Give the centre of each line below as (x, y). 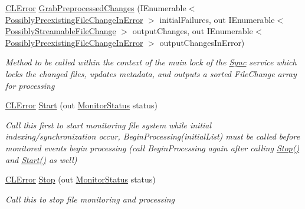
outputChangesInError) (202, 42)
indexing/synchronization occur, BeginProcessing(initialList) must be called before (153, 136)
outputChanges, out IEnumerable (193, 31)
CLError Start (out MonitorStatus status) (81, 105)
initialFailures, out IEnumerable (217, 19)
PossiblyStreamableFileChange (61, 31)
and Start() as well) (41, 159)
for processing (30, 85)
